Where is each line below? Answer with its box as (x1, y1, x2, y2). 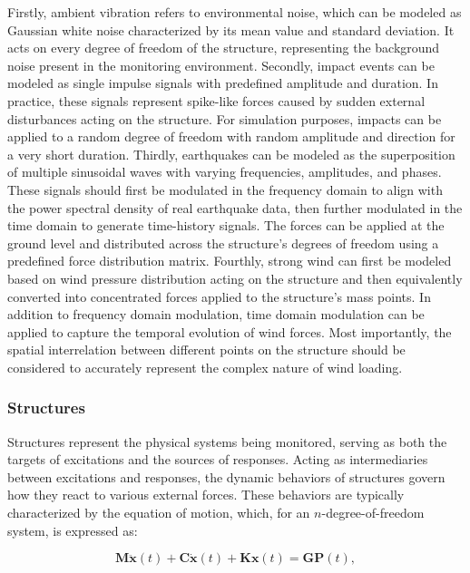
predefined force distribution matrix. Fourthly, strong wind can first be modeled (7, 251, 452, 270)
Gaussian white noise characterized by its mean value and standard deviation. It (7, 20, 455, 39)
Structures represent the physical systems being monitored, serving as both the (7, 432, 447, 451)
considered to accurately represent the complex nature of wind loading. (7, 357, 403, 376)
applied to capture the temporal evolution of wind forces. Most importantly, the (7, 322, 452, 341)
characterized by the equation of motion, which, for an (7, 503, 310, 522)
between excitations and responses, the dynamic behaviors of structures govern (7, 467, 446, 486)
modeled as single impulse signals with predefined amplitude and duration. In (7, 73, 438, 92)
